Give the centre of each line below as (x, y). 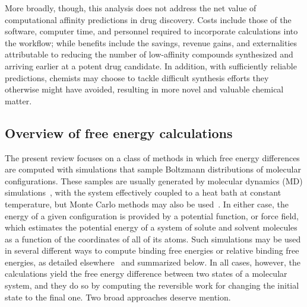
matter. (18, 100)
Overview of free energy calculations (119, 132)
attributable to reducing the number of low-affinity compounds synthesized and (149, 54)
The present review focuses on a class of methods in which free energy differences (152, 157)
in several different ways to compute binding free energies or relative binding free (152, 250)
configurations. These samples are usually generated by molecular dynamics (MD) (154, 180)
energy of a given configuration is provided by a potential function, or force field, (152, 215)
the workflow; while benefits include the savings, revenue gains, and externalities (151, 42)
